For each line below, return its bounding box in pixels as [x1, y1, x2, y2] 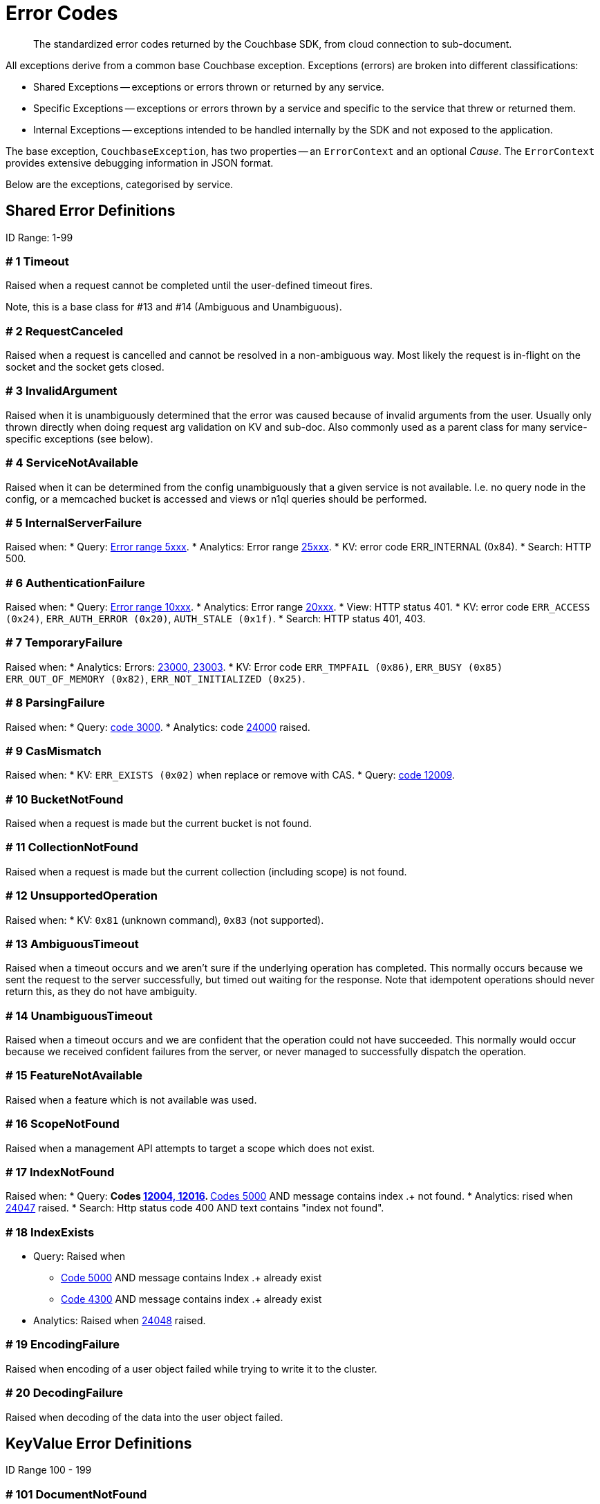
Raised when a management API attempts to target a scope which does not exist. [6, 1142, 375, 1154]
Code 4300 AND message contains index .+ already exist [61, 1293, 322, 1306]
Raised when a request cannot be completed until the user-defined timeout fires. [6, 279, 373, 292]
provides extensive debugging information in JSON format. [6, 156, 274, 169]
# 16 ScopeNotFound [6, 1117, 120, 1131]
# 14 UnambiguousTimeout [6, 1008, 153, 1023]
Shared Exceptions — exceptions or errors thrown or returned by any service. [33, 80, 384, 93]
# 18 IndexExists [6, 1225, 95, 1239]
